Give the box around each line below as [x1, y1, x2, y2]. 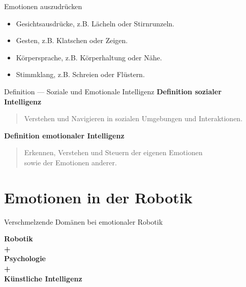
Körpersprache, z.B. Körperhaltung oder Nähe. [16, 52, 162, 62]
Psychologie [4, 253, 46, 264]
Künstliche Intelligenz [4, 273, 82, 283]
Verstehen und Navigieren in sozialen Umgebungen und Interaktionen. [24, 113, 243, 124]
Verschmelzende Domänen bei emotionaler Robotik [4, 216, 163, 227]
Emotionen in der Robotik [4, 187, 193, 207]
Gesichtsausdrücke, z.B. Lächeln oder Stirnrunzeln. [16, 18, 175, 28]
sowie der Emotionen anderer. [24, 157, 117, 167]
